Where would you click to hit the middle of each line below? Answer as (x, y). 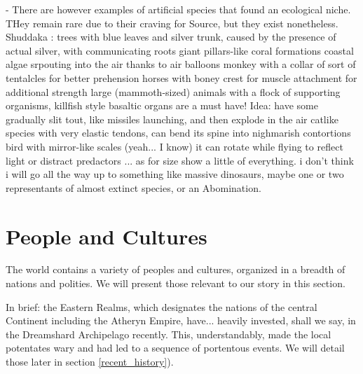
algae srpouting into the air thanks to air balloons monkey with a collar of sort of (181, 64)
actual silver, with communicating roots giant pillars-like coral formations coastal (180, 50)
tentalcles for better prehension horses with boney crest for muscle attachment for (181, 77)
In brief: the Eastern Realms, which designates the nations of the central (162, 306)
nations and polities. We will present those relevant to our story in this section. (176, 283)
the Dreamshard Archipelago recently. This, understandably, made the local (169, 334)
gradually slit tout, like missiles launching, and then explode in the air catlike (172, 119)
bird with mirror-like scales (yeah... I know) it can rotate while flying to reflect (174, 146)
